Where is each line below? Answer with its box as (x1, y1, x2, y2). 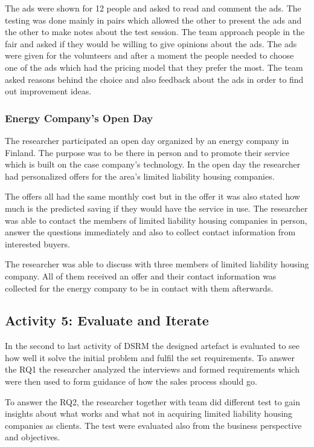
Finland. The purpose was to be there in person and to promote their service (5, 146, 290, 158)
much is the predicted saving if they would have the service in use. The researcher (5, 201, 308, 214)
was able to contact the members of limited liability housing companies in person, (5, 214, 307, 226)
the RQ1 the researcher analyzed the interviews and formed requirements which (5, 363, 300, 376)
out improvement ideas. (5, 85, 92, 97)
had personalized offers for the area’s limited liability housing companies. (5, 169, 275, 182)
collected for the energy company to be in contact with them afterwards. (5, 281, 274, 294)
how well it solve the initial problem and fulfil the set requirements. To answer (5, 351, 295, 364)
